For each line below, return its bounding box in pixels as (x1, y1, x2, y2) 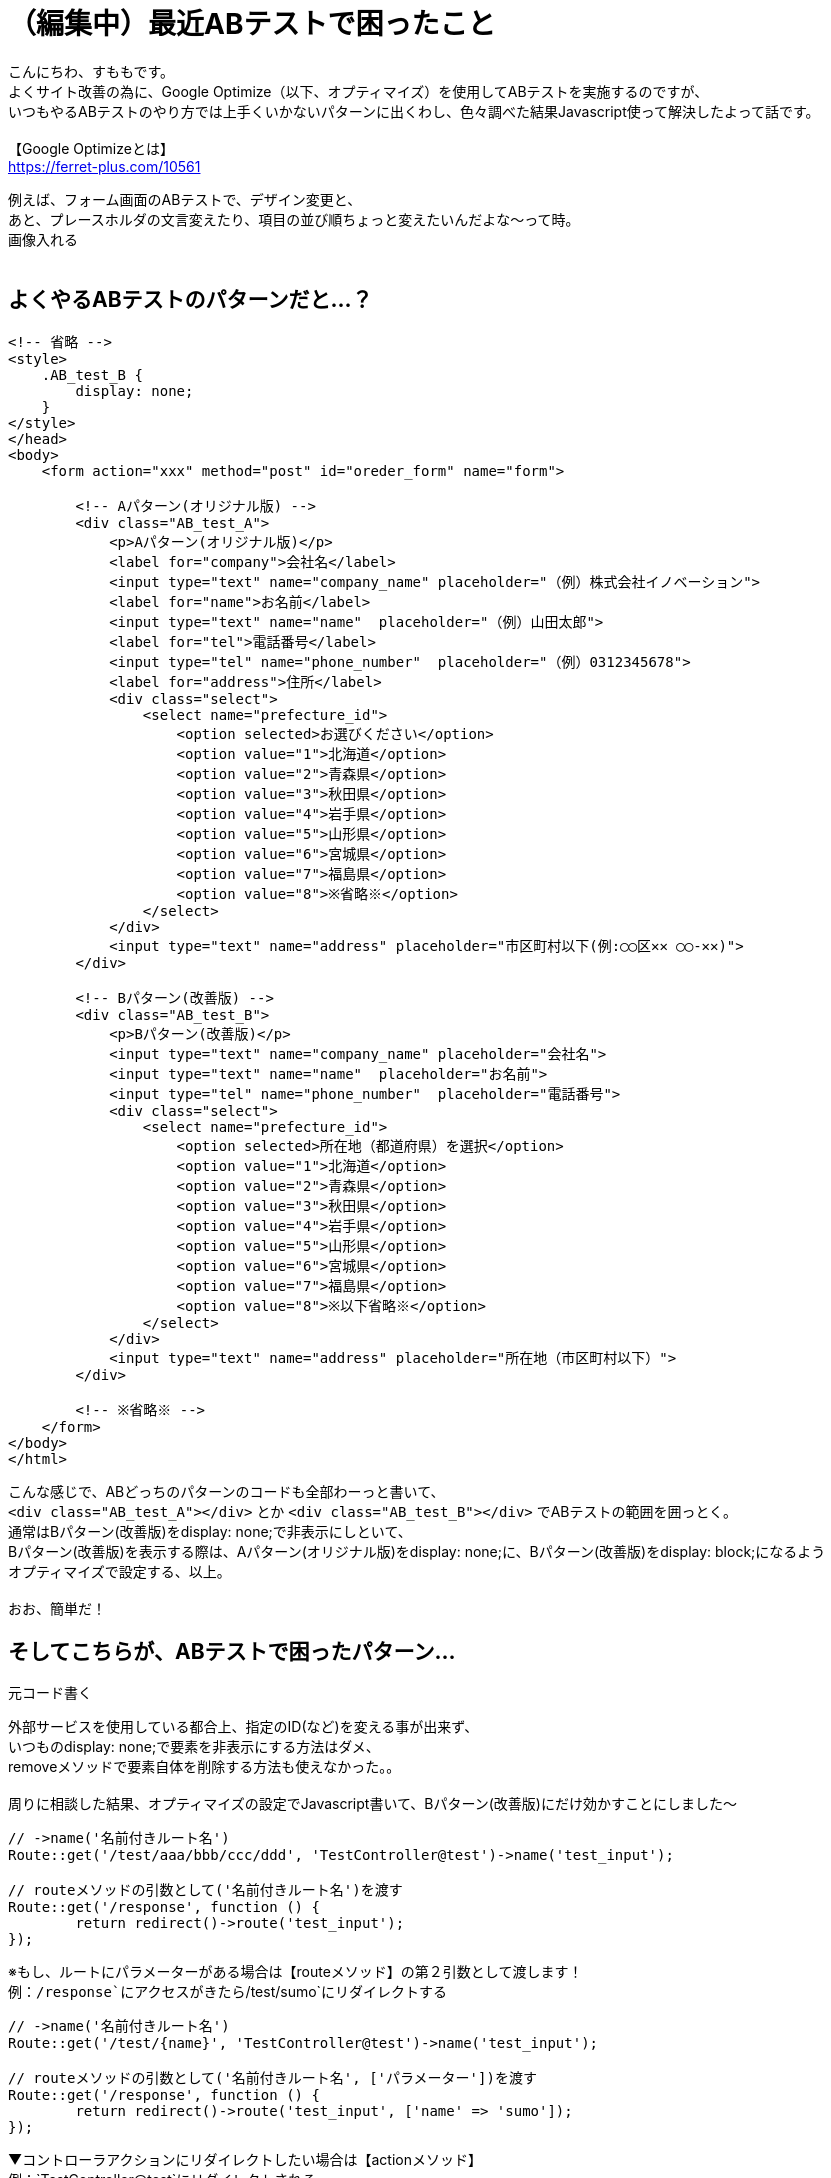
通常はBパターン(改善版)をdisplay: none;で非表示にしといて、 (8, 1522, 412, 1540)
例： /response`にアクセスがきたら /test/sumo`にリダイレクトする (8, 1983, 448, 2001)
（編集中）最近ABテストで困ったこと (8, 7, 496, 41)
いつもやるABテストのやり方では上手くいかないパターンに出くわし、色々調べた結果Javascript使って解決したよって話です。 (8, 102, 820, 120)
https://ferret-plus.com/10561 (8, 157, 201, 175)
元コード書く (8, 1685, 92, 1702)
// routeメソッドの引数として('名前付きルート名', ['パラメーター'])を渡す (8, 2070, 537, 2087)
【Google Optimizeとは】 (8, 139, 174, 157)
